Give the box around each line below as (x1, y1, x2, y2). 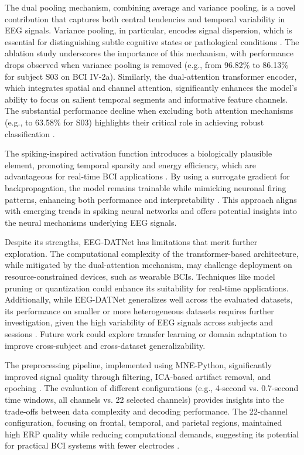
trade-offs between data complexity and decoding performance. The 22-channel (5, 405, 288, 417)
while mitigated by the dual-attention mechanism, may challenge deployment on (5, 259, 292, 271)
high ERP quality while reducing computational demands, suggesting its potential (5, 427, 299, 440)
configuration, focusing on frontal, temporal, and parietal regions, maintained (5, 416, 282, 429)
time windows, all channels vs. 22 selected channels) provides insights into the (5, 393, 284, 405)
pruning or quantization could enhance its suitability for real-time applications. (5, 281, 289, 294)
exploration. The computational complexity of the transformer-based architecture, (5, 247, 299, 259)
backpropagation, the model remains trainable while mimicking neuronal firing (5, 181, 286, 193)
